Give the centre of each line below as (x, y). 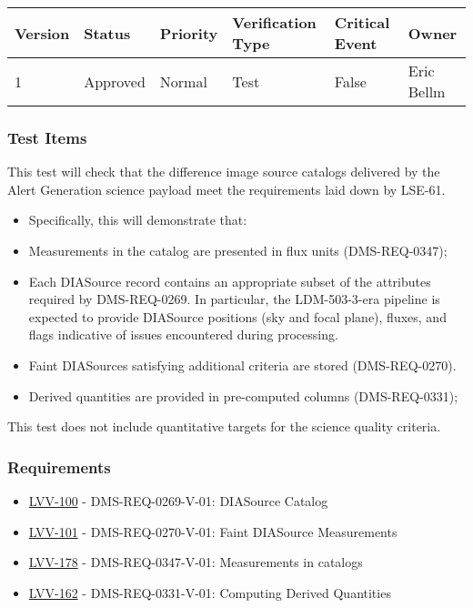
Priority (189, 33)
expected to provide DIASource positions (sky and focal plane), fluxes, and (237, 316)
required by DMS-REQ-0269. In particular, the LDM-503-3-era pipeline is (234, 299)
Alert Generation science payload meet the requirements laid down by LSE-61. (226, 189)
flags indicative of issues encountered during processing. (183, 334)
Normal (183, 81)
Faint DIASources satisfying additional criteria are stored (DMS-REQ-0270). (242, 365)
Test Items (47, 137)
